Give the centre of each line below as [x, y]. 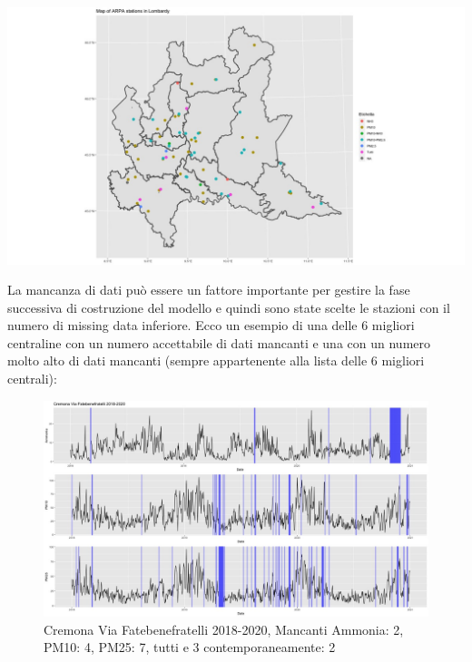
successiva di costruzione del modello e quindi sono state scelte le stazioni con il [229, 307]
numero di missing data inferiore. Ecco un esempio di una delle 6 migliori [211, 325]
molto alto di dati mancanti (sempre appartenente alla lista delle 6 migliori [216, 360]
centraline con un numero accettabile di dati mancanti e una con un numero [219, 342]
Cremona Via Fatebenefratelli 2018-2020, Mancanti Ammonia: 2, [224, 629]
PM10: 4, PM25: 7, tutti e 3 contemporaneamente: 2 [190, 647]
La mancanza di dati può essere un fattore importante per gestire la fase [209, 290]
